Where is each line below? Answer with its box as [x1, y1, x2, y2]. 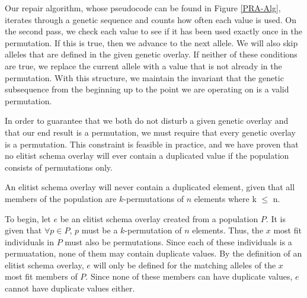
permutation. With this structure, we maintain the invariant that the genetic [5, 71, 284, 84]
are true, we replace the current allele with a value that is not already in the [5, 59, 282, 72]
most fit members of [5, 270, 78, 283]
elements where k [194, 192, 257, 204]
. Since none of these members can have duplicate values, [85, 270, 293, 283]
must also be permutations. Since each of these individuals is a [65, 235, 292, 248]
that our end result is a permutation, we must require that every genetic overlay [5, 126, 296, 138]
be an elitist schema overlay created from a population [60, 212, 258, 225]
